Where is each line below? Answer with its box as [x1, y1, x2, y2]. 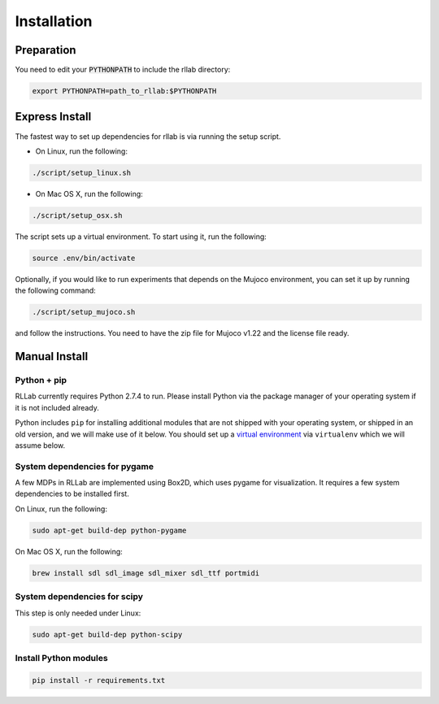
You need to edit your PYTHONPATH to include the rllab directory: [15, 65, 231, 75]
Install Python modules [15, 652, 109, 663]
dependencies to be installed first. [15, 489, 129, 499]
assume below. [15, 440, 66, 450]
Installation [15, 12, 93, 30]
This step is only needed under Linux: [15, 608, 141, 618]
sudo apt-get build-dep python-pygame [32, 525, 187, 535]
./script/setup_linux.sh [32, 167, 132, 177]
